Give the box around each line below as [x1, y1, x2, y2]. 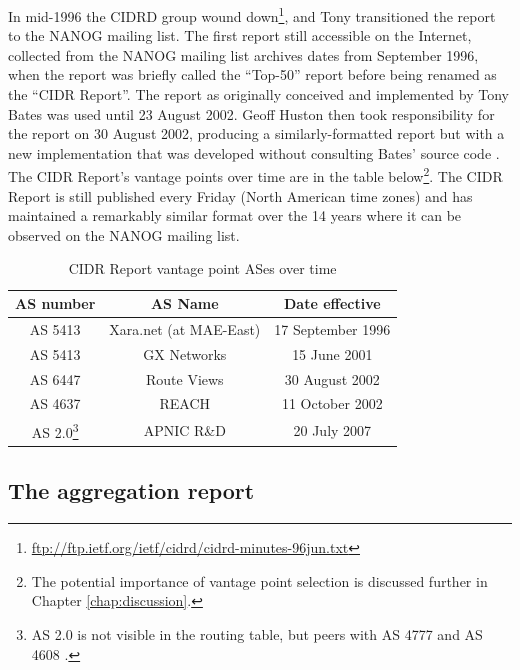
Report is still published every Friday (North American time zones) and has [8, 185, 473, 206]
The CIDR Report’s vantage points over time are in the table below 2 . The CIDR [8, 163, 503, 187]
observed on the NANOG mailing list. [8, 224, 240, 245]
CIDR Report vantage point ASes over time [68, 258, 337, 279]
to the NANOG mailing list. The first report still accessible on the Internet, [8, 25, 472, 46]
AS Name [150, 293, 219, 314]
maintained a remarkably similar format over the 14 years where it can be [8, 205, 462, 226]
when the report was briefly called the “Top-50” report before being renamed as [8, 64, 497, 85]
